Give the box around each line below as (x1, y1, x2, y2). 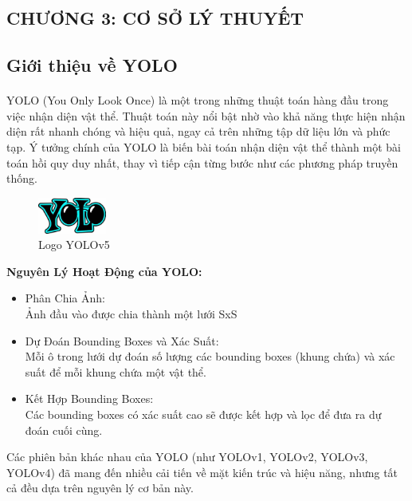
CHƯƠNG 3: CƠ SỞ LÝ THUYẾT (6, 6, 304, 30)
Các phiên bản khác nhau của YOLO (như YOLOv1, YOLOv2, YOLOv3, (6, 448, 368, 465)
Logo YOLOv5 (38, 236, 110, 253)
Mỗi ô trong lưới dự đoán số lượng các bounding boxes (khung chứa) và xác (25, 348, 395, 365)
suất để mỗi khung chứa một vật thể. (25, 363, 206, 380)
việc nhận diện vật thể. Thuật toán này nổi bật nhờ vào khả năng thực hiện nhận (6, 107, 406, 124)
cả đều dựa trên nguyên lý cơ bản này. (6, 479, 194, 496)
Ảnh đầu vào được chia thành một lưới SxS (25, 305, 237, 322)
